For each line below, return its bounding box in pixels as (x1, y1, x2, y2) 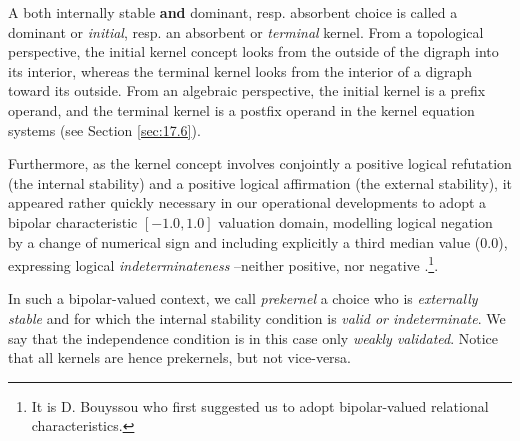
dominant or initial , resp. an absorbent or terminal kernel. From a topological (8, 21, 484, 42)
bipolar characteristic (8, 211, 138, 232)
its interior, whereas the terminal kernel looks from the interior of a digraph (8, 60, 473, 81)
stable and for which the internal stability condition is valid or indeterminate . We (8, 307, 506, 328)
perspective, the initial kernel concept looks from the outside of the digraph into (8, 41, 499, 62)
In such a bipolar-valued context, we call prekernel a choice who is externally (8, 288, 478, 309)
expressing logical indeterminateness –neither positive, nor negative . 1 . (8, 252, 439, 275)
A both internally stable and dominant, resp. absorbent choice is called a (8, 2, 458, 22)
